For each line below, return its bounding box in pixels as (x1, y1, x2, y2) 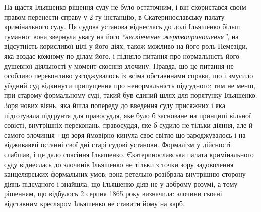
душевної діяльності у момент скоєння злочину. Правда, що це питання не (4, 60, 234, 71)
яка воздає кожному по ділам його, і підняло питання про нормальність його (4, 50, 239, 61)
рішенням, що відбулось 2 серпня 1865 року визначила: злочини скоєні (4, 188, 222, 199)
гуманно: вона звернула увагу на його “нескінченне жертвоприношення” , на (4, 31, 239, 41)
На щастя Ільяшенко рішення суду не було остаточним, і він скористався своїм (4, 2, 246, 12)
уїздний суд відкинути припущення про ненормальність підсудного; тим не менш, (4, 80, 255, 90)
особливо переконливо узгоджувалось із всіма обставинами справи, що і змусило (4, 70, 253, 81)
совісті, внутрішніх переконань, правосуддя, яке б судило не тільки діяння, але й (4, 120, 253, 130)
